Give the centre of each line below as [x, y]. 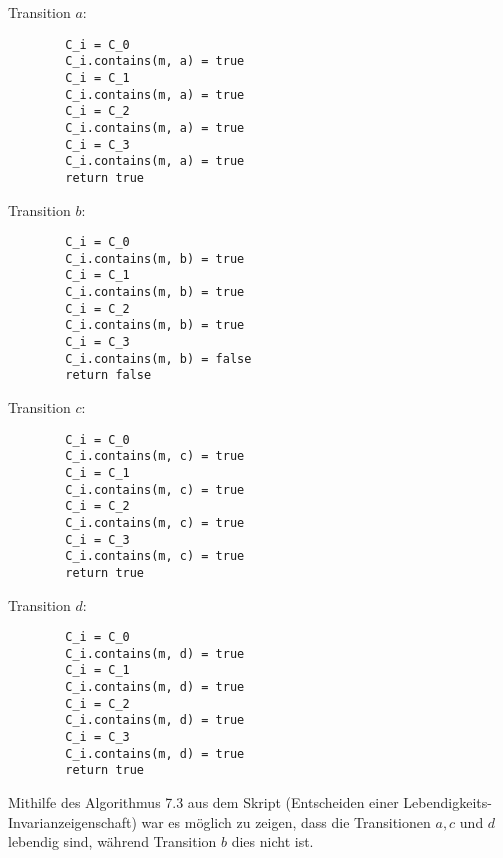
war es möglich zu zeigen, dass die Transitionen [286, 821]
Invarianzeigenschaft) [72, 821]
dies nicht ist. [272, 841]
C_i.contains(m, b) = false [158, 358]
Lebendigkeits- [447, 802]
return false [108, 375]
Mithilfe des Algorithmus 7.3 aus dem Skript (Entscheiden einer [203, 802]
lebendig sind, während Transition [112, 841]
